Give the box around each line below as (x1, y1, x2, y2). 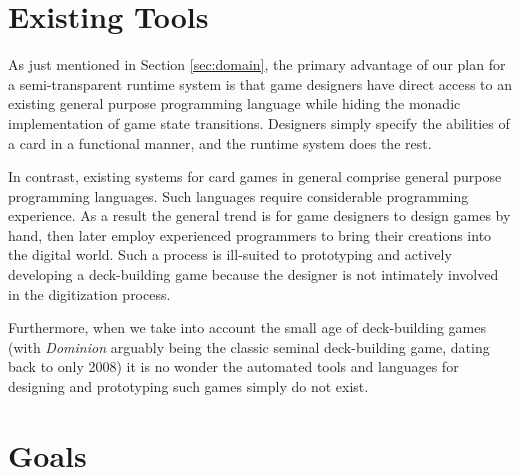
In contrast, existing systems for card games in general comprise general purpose (8, 166, 502, 187)
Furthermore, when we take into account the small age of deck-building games (8, 317, 486, 338)
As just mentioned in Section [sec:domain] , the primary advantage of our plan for (8, 54, 506, 75)
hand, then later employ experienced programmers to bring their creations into (8, 224, 492, 245)
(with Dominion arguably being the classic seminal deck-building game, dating (8, 336, 490, 357)
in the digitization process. (8, 283, 171, 304)
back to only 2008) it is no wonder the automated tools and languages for (8, 356, 459, 377)
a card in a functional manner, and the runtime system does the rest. (8, 132, 432, 153)
